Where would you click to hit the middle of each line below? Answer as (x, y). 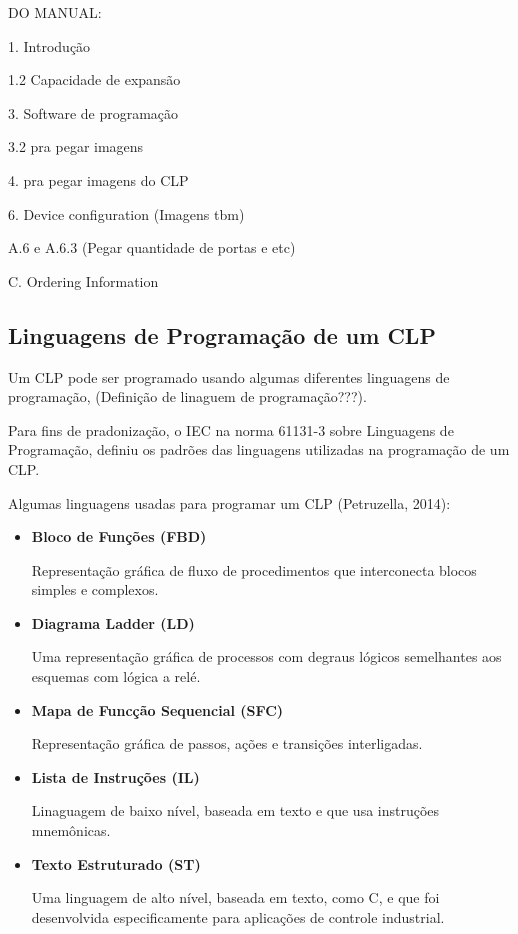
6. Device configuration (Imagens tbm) (126, 213)
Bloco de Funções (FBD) (119, 536)
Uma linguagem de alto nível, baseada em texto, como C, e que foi (235, 897)
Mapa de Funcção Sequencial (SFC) (157, 709)
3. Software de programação (93, 112)
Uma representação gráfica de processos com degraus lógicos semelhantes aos (266, 656)
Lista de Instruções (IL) (115, 776)
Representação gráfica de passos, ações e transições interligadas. (227, 743)
